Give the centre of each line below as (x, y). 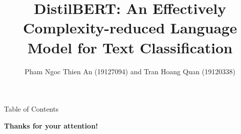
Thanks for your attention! (51, 125)
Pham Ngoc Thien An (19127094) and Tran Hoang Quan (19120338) (130, 71)
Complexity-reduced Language (130, 28)
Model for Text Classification (130, 47)
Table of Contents (31, 109)
